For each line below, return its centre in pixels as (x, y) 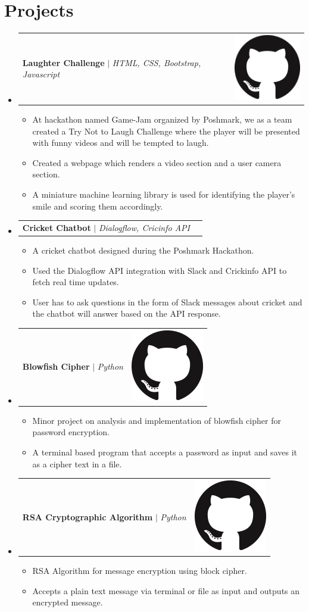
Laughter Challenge (63, 62)
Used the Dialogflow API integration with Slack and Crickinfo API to (160, 270)
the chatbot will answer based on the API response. (127, 313)
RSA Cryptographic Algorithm (88, 516)
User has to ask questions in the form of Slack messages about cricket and (167, 302)
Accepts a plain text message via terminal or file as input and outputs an (166, 590)
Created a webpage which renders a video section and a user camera (157, 162)
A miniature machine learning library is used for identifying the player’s (164, 194)
